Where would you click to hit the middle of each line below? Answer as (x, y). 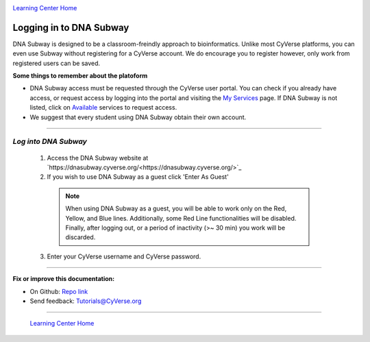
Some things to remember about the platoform (80, 76)
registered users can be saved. (57, 63)
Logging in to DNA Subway (71, 27)
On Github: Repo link (59, 291)
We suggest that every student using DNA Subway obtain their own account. (138, 117)
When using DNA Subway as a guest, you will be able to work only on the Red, (176, 208)
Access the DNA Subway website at (98, 158)
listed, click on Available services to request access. (103, 108)
